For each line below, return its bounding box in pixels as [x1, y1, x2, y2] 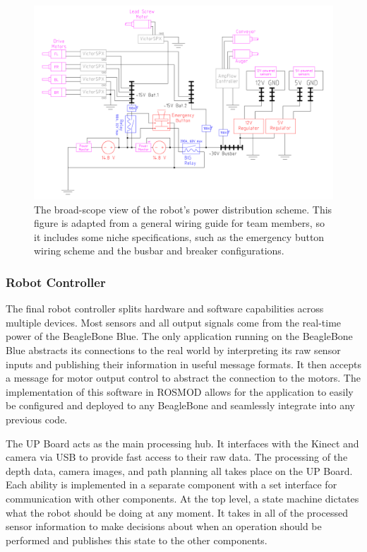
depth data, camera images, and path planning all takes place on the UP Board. [6, 463, 353, 478]
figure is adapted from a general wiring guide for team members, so [34, 216, 325, 230]
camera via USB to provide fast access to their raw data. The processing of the [6, 450, 348, 464]
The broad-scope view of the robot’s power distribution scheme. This [34, 201, 332, 216]
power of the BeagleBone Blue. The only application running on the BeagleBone [6, 329, 353, 343]
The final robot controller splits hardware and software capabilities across [6, 301, 324, 316]
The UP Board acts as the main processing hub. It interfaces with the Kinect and [6, 435, 359, 450]
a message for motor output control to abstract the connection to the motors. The [6, 370, 361, 385]
